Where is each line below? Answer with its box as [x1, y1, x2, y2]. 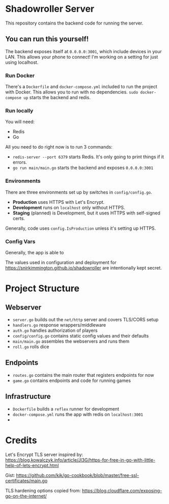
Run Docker [5, 72, 35, 79]
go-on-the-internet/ [5, 493, 47, 499]
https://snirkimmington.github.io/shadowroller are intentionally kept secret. [5, 265, 162, 271]
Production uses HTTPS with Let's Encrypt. [12, 199, 105, 205]
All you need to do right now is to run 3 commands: [5, 144, 113, 150]
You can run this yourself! [5, 35, 89, 43]
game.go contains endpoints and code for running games [12, 377, 131, 383]
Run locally [5, 107, 34, 114]
